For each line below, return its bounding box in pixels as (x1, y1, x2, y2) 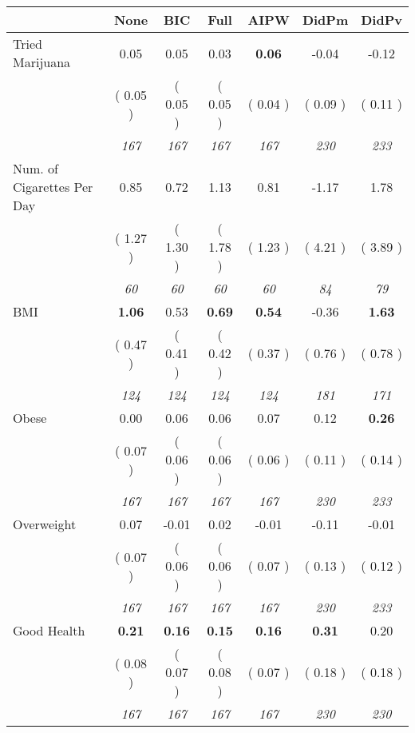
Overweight (13, 515, 77, 533)
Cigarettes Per (13, 177, 93, 196)
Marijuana (13, 53, 71, 71)
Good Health (13, 621, 85, 639)
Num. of (13, 159, 58, 177)
